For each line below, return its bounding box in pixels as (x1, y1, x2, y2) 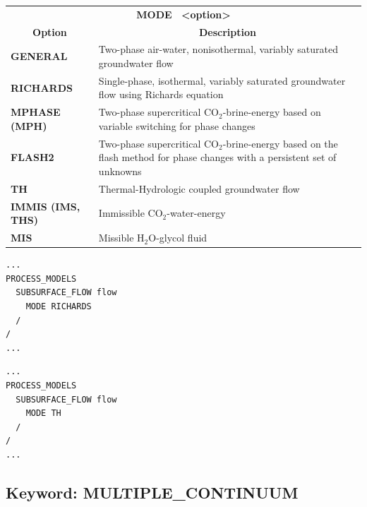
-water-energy (167, 205, 226, 220)
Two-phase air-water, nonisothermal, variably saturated (98, 42, 339, 56)
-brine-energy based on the (222, 136, 338, 150)
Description (198, 24, 256, 39)
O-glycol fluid (148, 230, 207, 245)
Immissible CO (98, 205, 163, 220)
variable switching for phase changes (98, 118, 255, 133)
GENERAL (11, 49, 68, 64)
